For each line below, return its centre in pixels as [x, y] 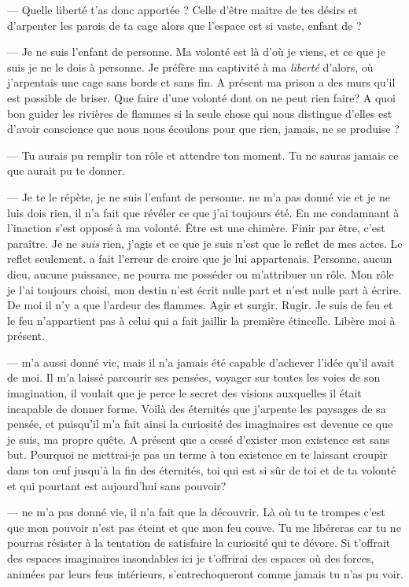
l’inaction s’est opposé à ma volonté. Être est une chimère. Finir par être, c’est [196, 228]
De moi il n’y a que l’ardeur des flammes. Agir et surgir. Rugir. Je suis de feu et [200, 305]
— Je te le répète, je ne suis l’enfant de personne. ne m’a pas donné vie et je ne [199, 196]
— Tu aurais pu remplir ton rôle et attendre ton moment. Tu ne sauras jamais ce [203, 155]
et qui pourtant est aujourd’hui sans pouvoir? [117, 485]
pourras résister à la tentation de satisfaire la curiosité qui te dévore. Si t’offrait [199, 543]
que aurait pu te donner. [66, 170]
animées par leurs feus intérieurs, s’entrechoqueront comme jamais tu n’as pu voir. [206, 573]
